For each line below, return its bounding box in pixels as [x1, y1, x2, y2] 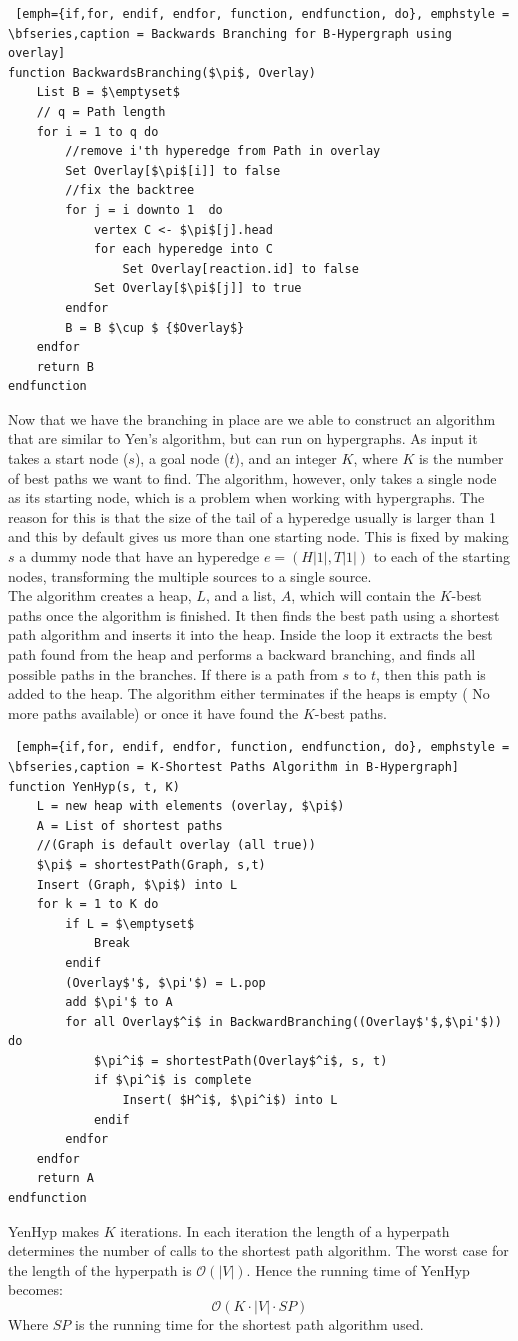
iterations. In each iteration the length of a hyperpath [120, 1220, 450, 1241]
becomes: [8, 1279, 63, 1300]
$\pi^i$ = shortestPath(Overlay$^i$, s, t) [93, 1053, 388, 1068]
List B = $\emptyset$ [36, 85, 180, 100]
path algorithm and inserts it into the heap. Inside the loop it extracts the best [8, 624, 493, 645]
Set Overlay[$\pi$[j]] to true [93, 281, 302, 296]
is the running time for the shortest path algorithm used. [75, 1314, 424, 1334]
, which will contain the [291, 585, 436, 606]
